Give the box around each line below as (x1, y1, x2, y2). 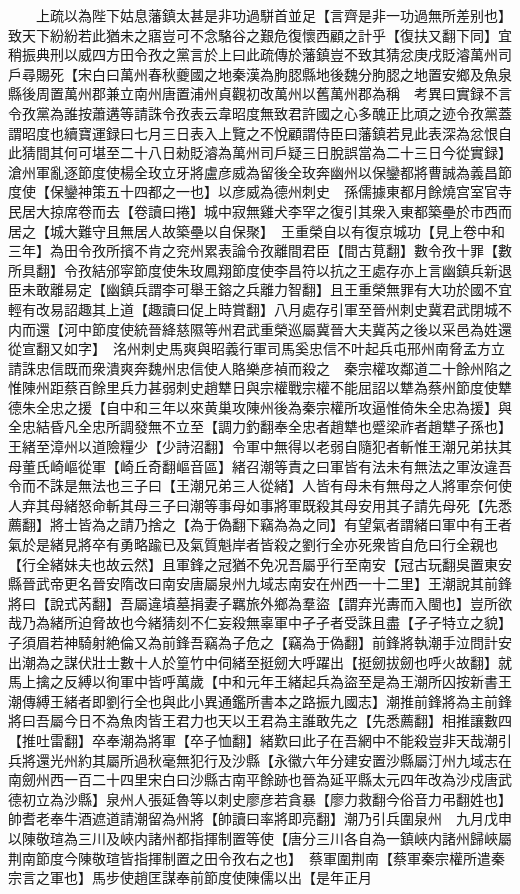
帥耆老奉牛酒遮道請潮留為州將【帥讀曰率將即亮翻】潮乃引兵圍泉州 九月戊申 (8, 808, 512, 829)
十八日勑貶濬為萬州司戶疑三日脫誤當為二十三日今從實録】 (133, 142, 505, 163)
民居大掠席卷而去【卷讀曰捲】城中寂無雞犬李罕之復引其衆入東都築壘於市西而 (8, 200, 512, 221)
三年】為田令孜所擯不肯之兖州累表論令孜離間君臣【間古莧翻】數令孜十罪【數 (8, 240, 512, 261)
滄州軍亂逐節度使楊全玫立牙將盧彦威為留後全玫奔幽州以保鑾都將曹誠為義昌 (8, 161, 498, 182)
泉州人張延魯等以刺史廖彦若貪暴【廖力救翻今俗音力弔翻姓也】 (105, 788, 512, 809)
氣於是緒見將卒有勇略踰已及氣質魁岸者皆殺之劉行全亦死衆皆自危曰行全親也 (8, 534, 498, 555)
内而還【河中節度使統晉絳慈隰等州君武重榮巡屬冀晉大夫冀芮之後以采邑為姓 (8, 318, 498, 339)
